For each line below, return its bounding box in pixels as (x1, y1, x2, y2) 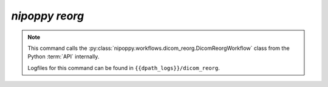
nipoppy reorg (11, 9, 84, 23)
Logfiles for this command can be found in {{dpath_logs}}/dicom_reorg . (27, 64, 220, 71)
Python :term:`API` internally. (27, 53, 100, 60)
